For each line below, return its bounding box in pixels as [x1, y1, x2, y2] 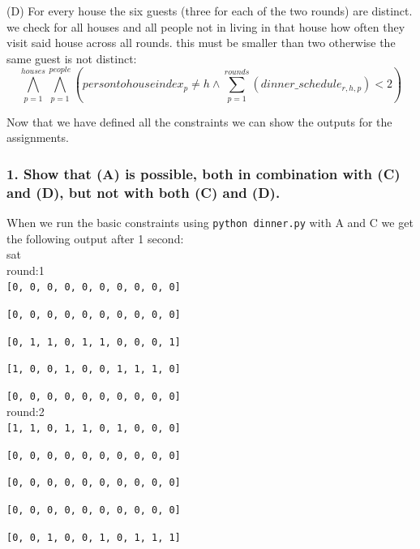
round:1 [6, 261, 45, 278]
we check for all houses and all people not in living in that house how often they [6, 18, 405, 35]
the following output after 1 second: [6, 229, 184, 247]
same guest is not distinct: [6, 49, 137, 66]
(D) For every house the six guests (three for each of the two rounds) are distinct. [6, 2, 413, 19]
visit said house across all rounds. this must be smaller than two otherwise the [6, 34, 396, 51]
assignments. [6, 129, 69, 146]
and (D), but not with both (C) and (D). [6, 182, 281, 202]
